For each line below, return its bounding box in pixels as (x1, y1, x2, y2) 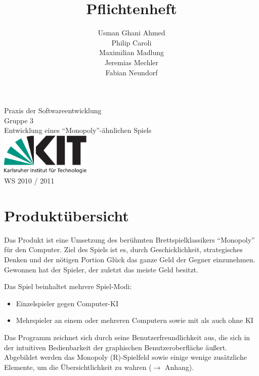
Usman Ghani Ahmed (98, 27, 165, 38)
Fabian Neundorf (105, 67, 158, 77)
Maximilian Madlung (99, 47, 164, 58)
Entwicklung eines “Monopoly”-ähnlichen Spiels (4, 125, 152, 135)
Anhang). (165, 361, 194, 372)
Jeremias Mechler (104, 57, 159, 67)
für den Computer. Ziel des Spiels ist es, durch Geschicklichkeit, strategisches (4, 244, 243, 255)
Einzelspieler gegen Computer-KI (16, 298, 118, 308)
